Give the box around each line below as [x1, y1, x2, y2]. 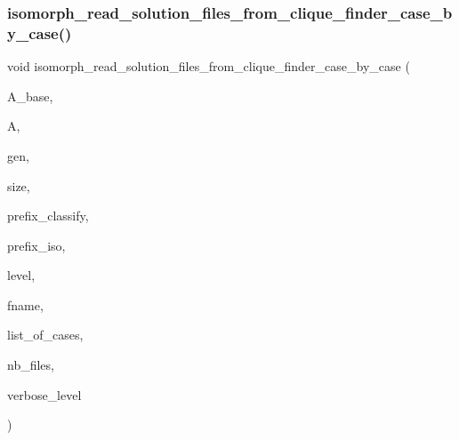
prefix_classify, [7, 206, 89, 225]
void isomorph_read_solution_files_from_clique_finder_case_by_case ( [7, 57, 410, 76]
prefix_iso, [7, 236, 66, 254]
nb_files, [7, 356, 54, 374]
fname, [7, 295, 44, 314]
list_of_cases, [7, 325, 84, 344]
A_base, [7, 86, 53, 105]
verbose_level [7, 385, 82, 404]
